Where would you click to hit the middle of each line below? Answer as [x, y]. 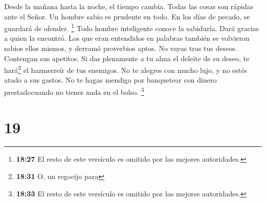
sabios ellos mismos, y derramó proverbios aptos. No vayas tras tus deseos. [121, 48]
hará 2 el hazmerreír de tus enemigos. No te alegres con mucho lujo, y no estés [126, 69]
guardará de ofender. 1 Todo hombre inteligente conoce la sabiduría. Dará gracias [132, 27]
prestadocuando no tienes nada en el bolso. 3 [74, 91]
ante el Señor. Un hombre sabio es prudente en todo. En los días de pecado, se [127, 16]
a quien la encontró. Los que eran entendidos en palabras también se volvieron [127, 38]
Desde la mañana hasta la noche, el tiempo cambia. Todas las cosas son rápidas [129, 6]
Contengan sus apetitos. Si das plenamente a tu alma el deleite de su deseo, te [127, 58]
